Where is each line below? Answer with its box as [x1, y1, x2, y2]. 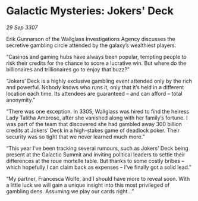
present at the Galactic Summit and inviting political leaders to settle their [6, 150, 186, 158]
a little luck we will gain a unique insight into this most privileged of [6, 181, 170, 189]
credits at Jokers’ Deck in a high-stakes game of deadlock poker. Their [6, 127, 180, 134]
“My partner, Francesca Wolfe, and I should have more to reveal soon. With [6, 175, 190, 182]
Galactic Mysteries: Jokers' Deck [6, 4, 174, 18]
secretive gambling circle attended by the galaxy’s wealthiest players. [6, 42, 177, 49]
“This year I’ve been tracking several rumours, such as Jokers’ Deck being [6, 145, 188, 152]
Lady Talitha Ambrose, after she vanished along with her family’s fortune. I [6, 114, 188, 121]
